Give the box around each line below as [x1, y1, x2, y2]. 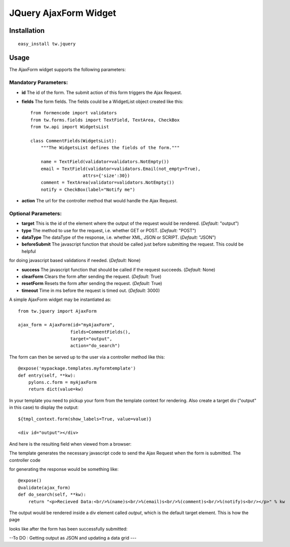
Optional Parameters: [9, 210, 62, 217]
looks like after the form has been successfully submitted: [9, 526, 128, 532]
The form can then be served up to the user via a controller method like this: [9, 354, 165, 360]
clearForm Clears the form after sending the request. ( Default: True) [21, 273, 161, 279]
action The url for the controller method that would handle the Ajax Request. [21, 198, 178, 204]
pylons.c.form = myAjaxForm [28, 379, 97, 385]
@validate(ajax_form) [18, 485, 71, 490]
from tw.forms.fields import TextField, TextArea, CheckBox [30, 117, 180, 123]
